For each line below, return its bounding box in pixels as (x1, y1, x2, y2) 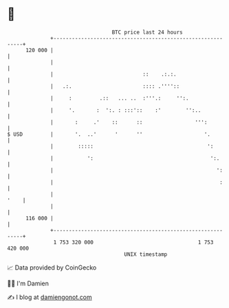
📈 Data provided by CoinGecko (7, 263, 97, 272)
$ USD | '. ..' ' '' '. (7, 130, 211, 138)
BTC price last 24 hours (111, 29, 184, 36)
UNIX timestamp (124, 250, 168, 258)
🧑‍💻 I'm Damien (7, 279, 50, 287)
